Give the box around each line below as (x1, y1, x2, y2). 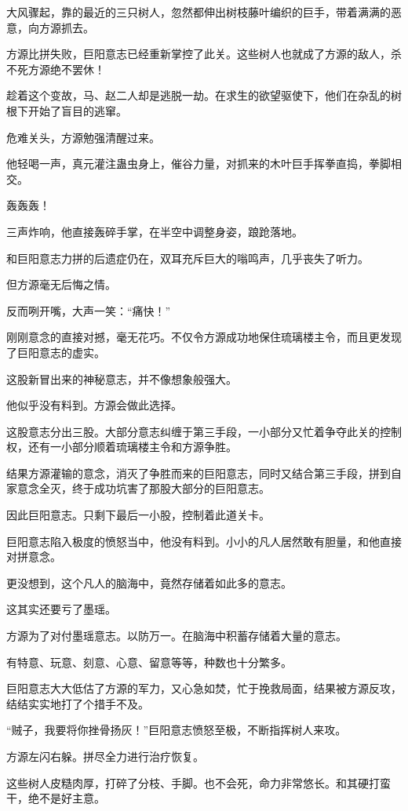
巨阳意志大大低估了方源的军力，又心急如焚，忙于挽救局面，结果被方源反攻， (6, 680, 402, 696)
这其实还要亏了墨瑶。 (6, 601, 116, 617)
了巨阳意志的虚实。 (6, 344, 105, 360)
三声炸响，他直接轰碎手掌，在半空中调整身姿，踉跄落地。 (6, 223, 303, 239)
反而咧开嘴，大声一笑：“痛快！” (6, 302, 171, 318)
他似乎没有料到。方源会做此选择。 (6, 397, 182, 413)
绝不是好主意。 (27, 790, 105, 806)
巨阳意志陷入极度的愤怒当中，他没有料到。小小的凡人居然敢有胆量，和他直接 (6, 533, 402, 549)
